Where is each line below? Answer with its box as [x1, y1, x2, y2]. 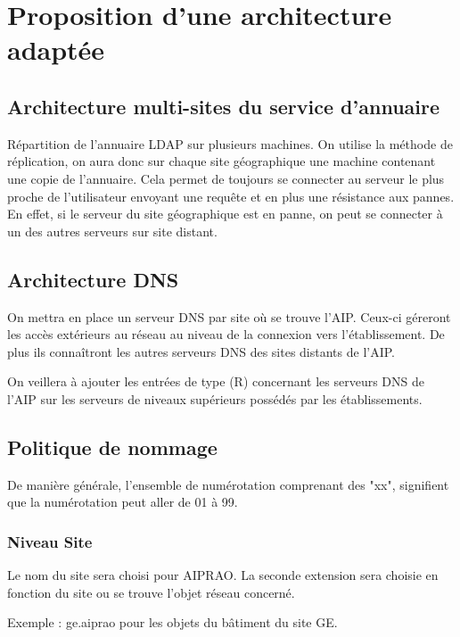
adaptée [7, 31, 105, 68]
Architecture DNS [7, 265, 179, 293]
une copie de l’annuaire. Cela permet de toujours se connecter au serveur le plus [7, 169, 445, 187]
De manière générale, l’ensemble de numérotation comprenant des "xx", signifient [7, 475, 449, 493]
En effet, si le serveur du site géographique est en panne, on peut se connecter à [7, 204, 443, 223]
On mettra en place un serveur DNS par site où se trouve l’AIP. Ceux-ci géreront [7, 307, 451, 326]
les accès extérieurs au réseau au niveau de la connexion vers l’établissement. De [7, 325, 445, 343]
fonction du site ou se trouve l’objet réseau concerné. [7, 583, 295, 601]
